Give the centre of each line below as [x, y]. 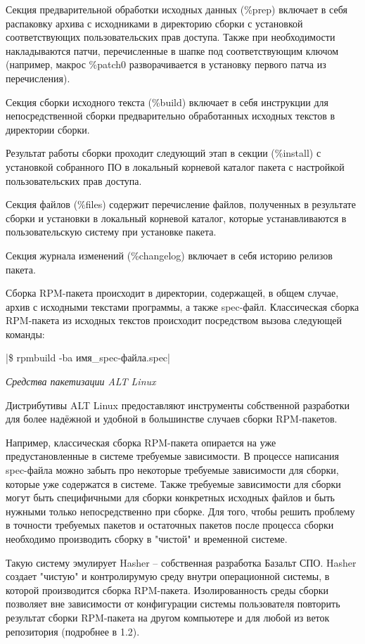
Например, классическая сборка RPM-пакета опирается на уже [141, 442]
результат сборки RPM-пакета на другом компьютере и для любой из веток [168, 617]
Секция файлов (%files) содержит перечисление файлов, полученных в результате [181, 204]
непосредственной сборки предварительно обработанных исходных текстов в [171, 116]
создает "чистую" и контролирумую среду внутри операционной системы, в [168, 576]
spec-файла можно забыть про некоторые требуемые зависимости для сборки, [172, 470]
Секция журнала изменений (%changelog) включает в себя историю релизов [169, 255]
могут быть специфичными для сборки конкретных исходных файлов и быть [170, 497]
